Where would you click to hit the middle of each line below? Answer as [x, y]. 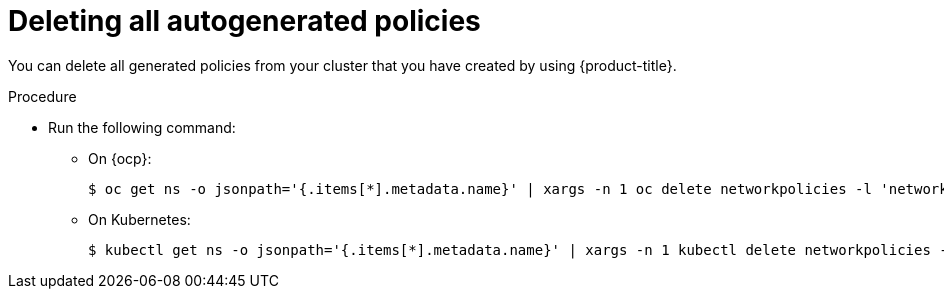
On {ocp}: [120, 158]
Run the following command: [142, 127]
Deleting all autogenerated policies [244, 21]
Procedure [42, 96]
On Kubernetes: [139, 219]
